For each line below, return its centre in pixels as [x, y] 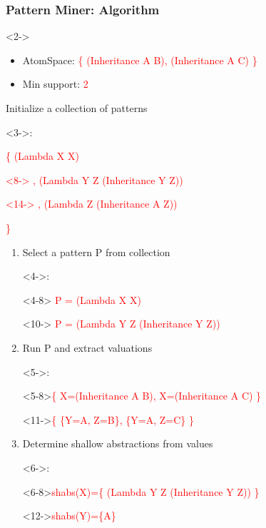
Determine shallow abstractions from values [118, 443]
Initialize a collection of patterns [77, 108]
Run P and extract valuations [87, 347]
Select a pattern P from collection [96, 252]
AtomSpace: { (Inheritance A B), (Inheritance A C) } [140, 60]
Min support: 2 [55, 84]
